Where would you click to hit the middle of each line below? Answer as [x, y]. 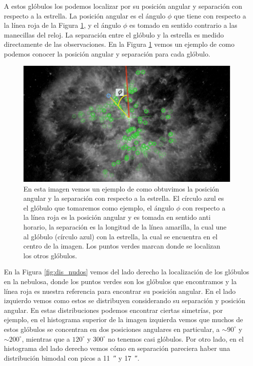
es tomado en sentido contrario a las [183, 25]
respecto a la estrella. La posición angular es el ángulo [85, 15]
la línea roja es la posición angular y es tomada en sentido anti [117, 217]
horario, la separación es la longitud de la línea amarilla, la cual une [125, 227]
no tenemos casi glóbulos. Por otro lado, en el [176, 338]
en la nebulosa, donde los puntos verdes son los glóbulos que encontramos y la [120, 281]
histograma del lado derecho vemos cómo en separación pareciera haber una [117, 348]
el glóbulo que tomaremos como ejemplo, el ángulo [99, 207]
